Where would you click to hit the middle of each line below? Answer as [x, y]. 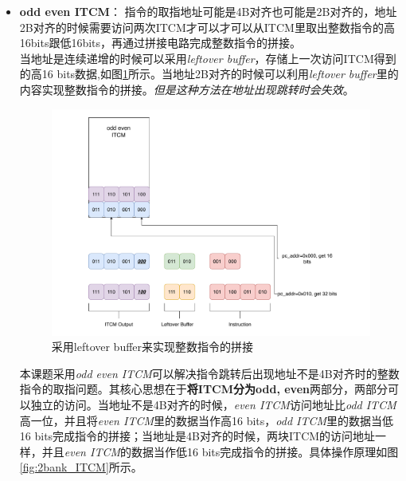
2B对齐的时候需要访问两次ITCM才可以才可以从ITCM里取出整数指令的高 [207, 27]
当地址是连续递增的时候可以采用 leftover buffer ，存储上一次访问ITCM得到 [208, 58]
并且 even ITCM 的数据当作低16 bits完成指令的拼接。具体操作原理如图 [220, 451]
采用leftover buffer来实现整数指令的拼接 [152, 347]
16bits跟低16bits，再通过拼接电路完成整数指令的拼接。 [160, 43]
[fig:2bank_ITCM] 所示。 [81, 467]
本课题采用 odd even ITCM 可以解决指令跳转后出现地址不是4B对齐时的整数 [209, 373]
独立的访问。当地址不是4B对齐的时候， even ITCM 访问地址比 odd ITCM [213, 405]
